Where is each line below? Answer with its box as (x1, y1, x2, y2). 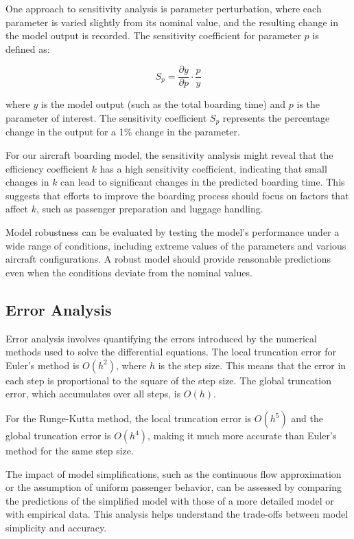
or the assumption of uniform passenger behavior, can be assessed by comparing (5, 480, 342, 494)
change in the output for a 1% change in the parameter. (5, 124, 240, 139)
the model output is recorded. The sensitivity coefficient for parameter (5, 28, 301, 43)
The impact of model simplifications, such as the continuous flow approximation (5, 466, 342, 481)
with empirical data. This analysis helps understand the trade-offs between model (5, 507, 349, 521)
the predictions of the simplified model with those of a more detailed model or (5, 493, 334, 507)
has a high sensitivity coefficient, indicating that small (99, 161, 327, 175)
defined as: (5, 41, 50, 56)
